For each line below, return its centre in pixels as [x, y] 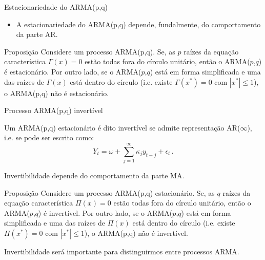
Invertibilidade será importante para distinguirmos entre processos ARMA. [122, 252]
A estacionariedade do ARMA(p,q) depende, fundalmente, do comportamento [138, 24]
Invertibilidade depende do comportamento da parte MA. [94, 175]
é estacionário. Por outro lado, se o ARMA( [73, 71]
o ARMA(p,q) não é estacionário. [57, 93]
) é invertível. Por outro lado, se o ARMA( [105, 212]
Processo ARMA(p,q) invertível [54, 110]
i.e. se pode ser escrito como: [49, 137]
